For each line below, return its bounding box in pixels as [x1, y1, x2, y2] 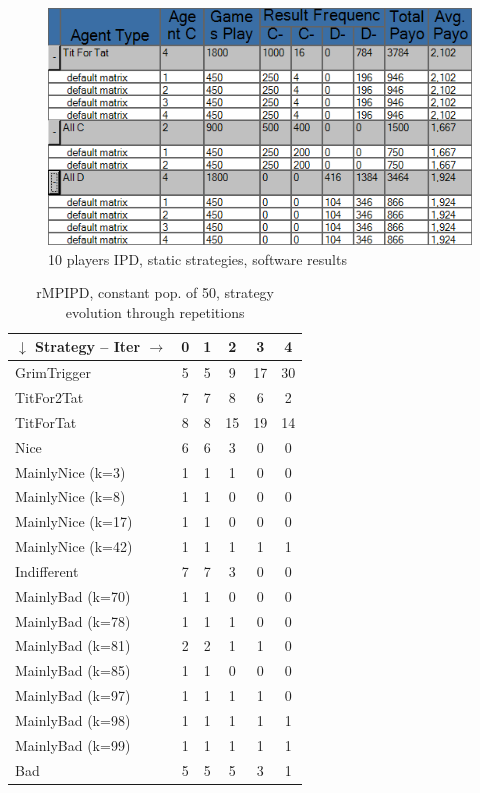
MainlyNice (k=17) [15, 511, 133, 532]
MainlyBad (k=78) [15, 610, 131, 631]
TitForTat [15, 411, 77, 432]
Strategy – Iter [35, 336, 141, 357]
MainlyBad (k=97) [15, 685, 131, 706]
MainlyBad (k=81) [15, 635, 131, 656]
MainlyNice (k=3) [15, 461, 126, 482]
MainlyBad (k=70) [15, 585, 131, 606]
